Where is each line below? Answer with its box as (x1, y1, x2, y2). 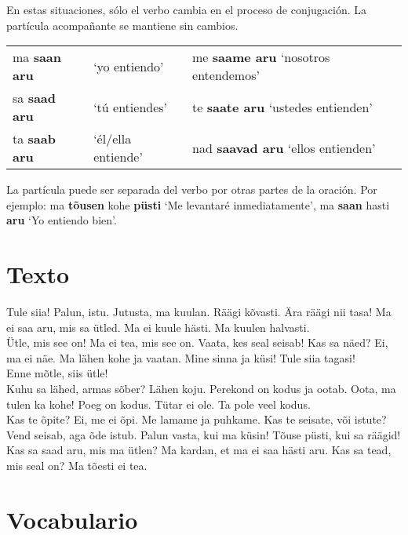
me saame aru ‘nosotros (192, 48, 330, 67)
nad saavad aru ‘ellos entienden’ (192, 138, 376, 157)
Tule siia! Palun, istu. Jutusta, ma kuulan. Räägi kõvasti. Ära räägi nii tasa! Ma (6, 304, 392, 320)
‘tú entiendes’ (93, 97, 168, 116)
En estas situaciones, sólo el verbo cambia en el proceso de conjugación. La (6, 2, 366, 17)
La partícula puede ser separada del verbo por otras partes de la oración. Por (6, 181, 377, 198)
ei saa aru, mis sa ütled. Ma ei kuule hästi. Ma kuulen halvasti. (6, 318, 310, 335)
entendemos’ (192, 66, 260, 85)
